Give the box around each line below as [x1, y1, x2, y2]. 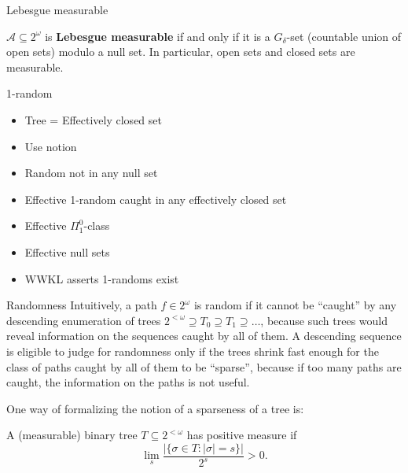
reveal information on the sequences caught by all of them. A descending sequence [6, 327, 402, 344]
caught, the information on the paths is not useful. [6, 374, 250, 390]
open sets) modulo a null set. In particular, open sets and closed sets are [6, 43, 355, 60]
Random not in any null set [24, 164, 158, 181]
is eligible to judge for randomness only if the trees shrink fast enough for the [6, 342, 379, 359]
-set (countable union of [286, 28, 402, 44]
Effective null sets [24, 243, 110, 260]
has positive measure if [186, 427, 297, 443]
